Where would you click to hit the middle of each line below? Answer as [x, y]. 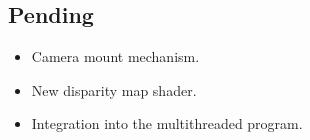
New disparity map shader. [114, 89]
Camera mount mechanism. [115, 56]
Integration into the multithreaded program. [167, 123]
